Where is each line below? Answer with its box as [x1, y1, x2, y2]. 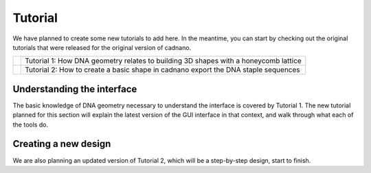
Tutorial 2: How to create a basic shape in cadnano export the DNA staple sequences [25, 65, 300, 75]
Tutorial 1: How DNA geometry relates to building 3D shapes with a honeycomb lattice [25, 56, 302, 66]
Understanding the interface [12, 83, 137, 95]
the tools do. [12, 120, 48, 129]
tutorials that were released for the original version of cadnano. [12, 43, 192, 51]
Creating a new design [12, 138, 111, 150]
